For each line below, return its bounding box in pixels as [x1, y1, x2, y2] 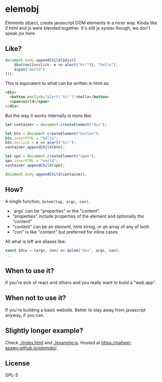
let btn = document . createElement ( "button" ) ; [5, 131, 100, 136]
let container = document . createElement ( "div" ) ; [5, 122, 107, 127]
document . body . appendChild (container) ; [5, 172, 87, 177]
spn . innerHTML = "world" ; [5, 158, 58, 163]
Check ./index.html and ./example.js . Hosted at [5, 340, 100, 345]
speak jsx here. [5, 30, 36, 36]
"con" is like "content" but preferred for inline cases [12, 229, 118, 235]
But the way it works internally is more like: [5, 113, 92, 118]
